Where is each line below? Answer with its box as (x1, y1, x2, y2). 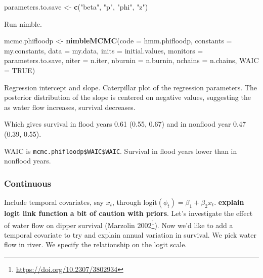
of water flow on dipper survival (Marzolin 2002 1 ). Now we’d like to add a (4, 218, 233, 230)
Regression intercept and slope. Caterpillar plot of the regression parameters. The (4, 82, 257, 92)
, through (112, 197, 141, 207)
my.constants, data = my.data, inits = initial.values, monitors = (4, 45, 203, 55)
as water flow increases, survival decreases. (4, 101, 136, 112)
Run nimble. (4, 18, 42, 29)
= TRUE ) (4, 65, 35, 75)
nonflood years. (4, 155, 51, 166)
